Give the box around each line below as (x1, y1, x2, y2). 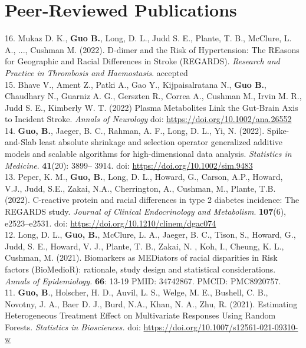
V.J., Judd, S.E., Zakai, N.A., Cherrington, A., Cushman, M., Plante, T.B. (5, 182, 276, 194)
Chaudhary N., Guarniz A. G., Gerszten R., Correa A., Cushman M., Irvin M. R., (5, 90, 302, 102)
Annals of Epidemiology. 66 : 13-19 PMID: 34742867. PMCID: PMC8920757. (5, 274, 281, 287)
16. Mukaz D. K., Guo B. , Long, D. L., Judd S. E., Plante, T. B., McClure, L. (5, 32, 292, 44)
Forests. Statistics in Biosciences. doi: (5, 320, 141, 333)
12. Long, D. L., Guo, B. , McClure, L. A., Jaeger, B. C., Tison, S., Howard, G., (5, 228, 296, 241)
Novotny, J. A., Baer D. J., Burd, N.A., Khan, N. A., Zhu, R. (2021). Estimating (5, 297, 298, 310)
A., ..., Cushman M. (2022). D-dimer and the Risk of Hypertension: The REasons (5, 43, 300, 55)
